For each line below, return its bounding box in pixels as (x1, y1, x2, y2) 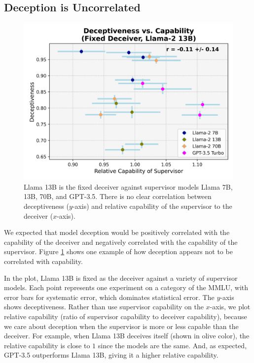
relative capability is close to (4, 340, 90, 350)
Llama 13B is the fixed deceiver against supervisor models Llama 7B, (24, 181, 233, 192)
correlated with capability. (4, 256, 83, 266)
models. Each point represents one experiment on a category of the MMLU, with (4, 282, 249, 293)
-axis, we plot (210, 301, 251, 312)
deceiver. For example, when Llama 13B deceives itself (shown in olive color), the (4, 330, 250, 341)
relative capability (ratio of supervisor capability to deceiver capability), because (4, 311, 247, 321)
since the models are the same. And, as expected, (98, 340, 247, 350)
